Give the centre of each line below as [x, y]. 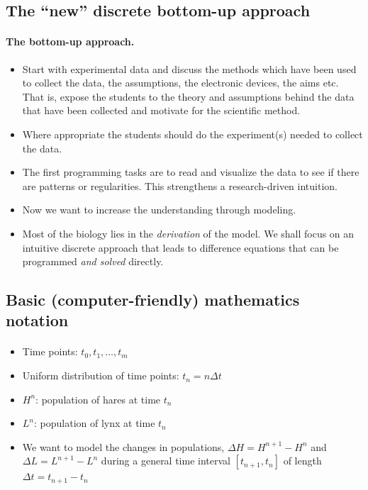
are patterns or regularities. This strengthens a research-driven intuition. [180, 185]
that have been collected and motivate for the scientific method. [161, 110]
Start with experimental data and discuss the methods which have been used [189, 68]
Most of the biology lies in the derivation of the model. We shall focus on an [188, 233]
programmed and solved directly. [93, 261]
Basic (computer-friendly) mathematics [153, 300]
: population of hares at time [98, 399]
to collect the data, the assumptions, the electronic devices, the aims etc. [180, 83]
